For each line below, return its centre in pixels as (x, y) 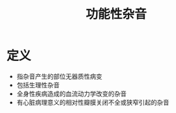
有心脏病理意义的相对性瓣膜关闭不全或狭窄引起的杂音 (93, 102)
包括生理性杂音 (38, 85)
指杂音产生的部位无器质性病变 (59, 76)
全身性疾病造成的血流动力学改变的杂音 (71, 94)
